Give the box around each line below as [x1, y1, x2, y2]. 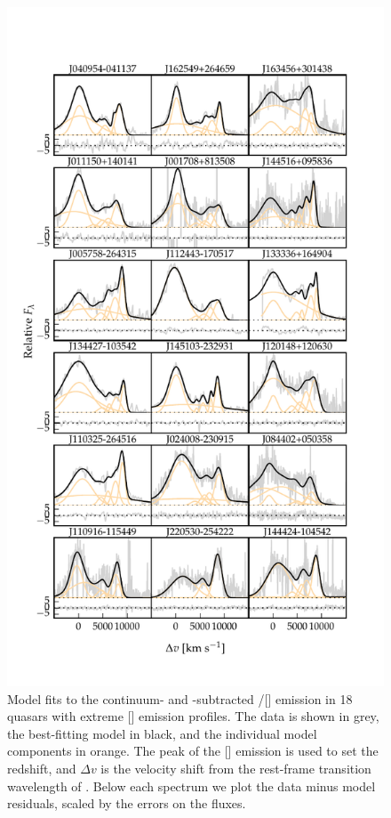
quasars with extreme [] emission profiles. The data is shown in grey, [7, 707, 379, 725]
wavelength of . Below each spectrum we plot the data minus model [7, 776, 376, 795]
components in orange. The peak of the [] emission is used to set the [7, 741, 379, 760]
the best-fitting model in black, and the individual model [7, 724, 317, 742]
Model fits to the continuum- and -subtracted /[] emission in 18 [7, 689, 353, 708]
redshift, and [7, 759, 76, 778]
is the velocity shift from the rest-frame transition [100, 759, 371, 778]
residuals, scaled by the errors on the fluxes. [7, 794, 246, 813]
